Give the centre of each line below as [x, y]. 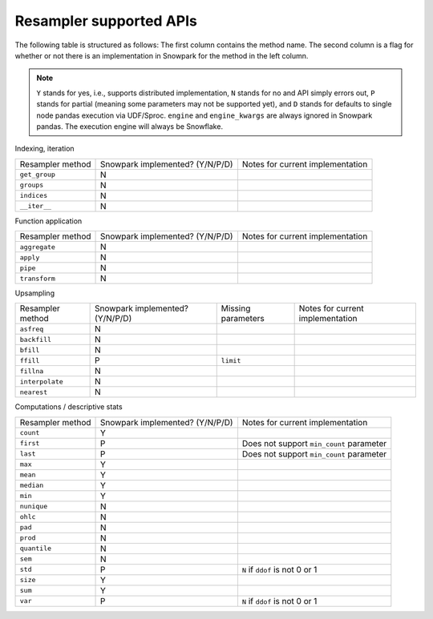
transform [38, 278]
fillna [32, 371]
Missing [236, 308]
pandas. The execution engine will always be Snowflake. [130, 126]
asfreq [32, 329]
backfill [36, 339]
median [32, 486]
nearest [34, 392]
